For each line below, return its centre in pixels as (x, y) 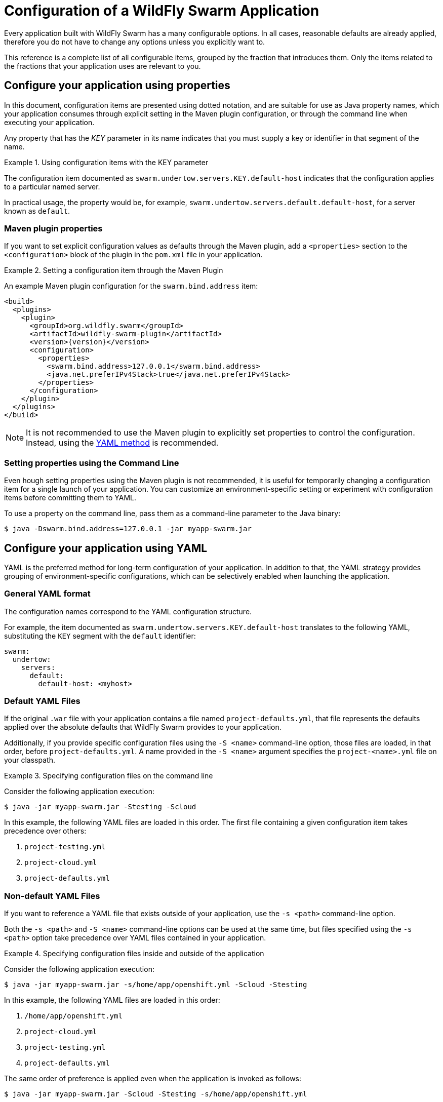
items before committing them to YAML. (70, 498)
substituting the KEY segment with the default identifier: (100, 636)
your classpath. (30, 760)
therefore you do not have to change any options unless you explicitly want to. (135, 42)
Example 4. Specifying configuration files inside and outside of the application (134, 954)
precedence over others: (45, 831)
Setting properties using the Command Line (92, 463)
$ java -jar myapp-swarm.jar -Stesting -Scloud (100, 807)
